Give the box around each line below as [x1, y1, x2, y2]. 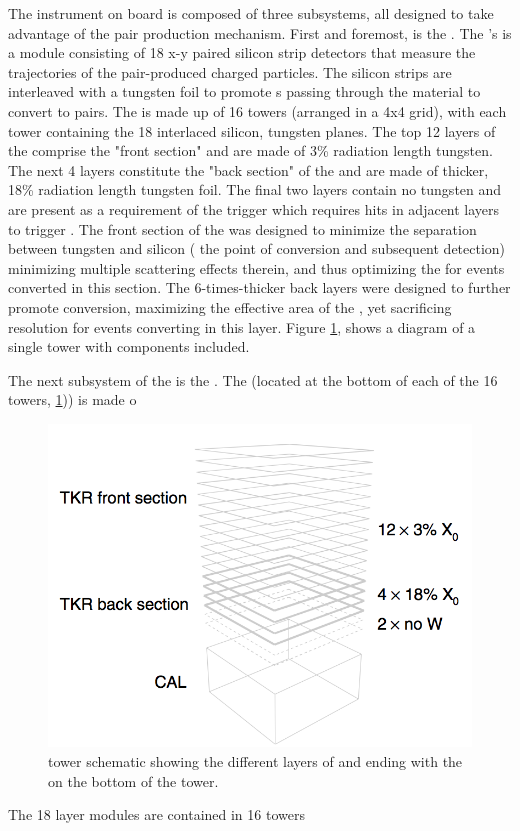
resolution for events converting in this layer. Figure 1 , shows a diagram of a [8, 316, 476, 337]
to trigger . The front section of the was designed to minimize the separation [8, 218, 477, 239]
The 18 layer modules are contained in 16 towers [8, 804, 305, 825]
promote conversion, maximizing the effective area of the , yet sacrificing [8, 296, 452, 317]
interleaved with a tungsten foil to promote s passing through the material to [8, 81, 481, 102]
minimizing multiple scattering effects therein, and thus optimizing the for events [8, 257, 505, 278]
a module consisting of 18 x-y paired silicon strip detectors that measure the [8, 42, 476, 63]
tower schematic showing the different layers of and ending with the [48, 750, 463, 771]
